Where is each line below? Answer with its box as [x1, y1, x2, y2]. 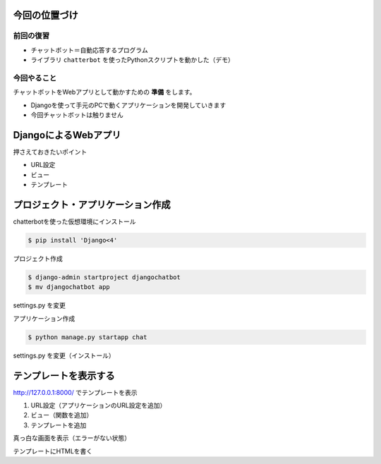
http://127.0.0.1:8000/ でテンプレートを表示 [13, 388, 138, 396]
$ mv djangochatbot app [28, 283, 111, 291]
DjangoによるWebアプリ [13, 129, 121, 141]
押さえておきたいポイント [13, 147, 87, 156]
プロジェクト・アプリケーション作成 [13, 198, 171, 211]
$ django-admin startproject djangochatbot [28, 274, 181, 281]
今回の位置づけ [13, 9, 78, 21]
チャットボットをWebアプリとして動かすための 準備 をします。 [13, 88, 196, 97]
